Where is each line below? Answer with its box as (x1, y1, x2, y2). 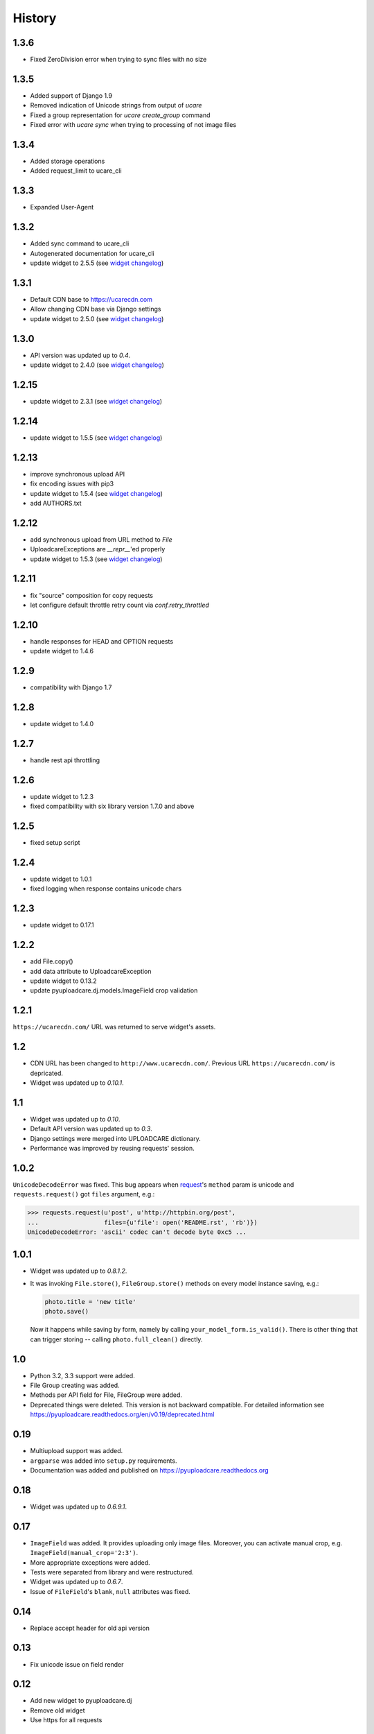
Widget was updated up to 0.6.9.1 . (30, 1502, 127, 1511)
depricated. (30, 1069, 64, 1077)
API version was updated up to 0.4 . (30, 351, 131, 359)
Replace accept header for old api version (30, 1624, 150, 1632)
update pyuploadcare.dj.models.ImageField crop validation (30, 986, 198, 995)
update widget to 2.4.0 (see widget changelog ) (30, 361, 164, 369)
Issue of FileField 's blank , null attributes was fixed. (30, 1587, 190, 1595)
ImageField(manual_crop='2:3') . (30, 1549, 139, 1557)
